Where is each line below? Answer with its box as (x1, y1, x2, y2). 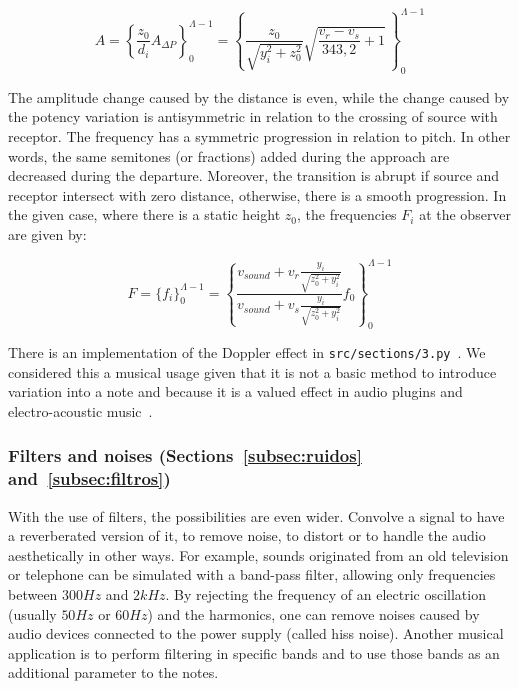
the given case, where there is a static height (8, 204, 281, 225)
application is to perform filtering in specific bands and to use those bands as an (8, 642, 500, 663)
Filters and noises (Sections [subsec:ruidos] (8, 443, 362, 468)
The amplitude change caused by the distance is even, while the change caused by (8, 86, 510, 107)
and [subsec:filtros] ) (8, 466, 171, 491)
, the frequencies (296, 204, 397, 225)
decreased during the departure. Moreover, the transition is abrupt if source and (8, 165, 500, 186)
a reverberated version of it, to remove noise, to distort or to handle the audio (8, 525, 486, 546)
